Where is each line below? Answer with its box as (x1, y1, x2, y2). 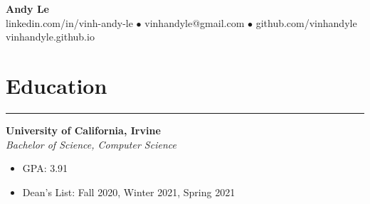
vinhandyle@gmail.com (144, 15, 245, 30)
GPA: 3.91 (22, 161, 68, 176)
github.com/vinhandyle (255, 15, 357, 30)
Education (6, 70, 107, 100)
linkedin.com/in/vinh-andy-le (6, 15, 133, 30)
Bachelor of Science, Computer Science (6, 136, 176, 151)
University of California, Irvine (6, 122, 161, 137)
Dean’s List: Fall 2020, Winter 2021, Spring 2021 (22, 184, 236, 199)
